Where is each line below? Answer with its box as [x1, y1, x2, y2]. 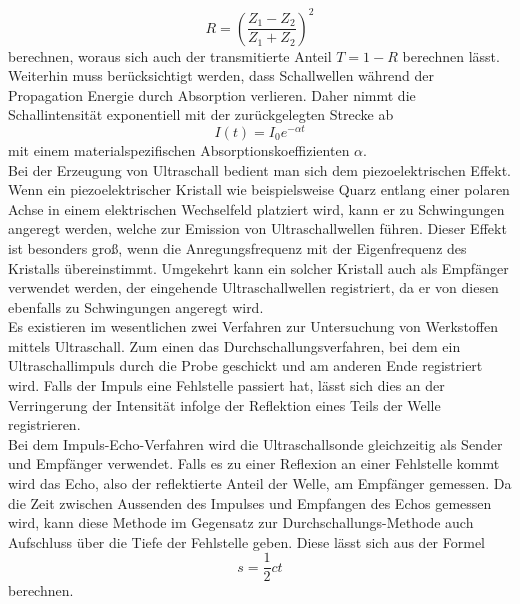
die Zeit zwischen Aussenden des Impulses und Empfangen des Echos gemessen [8, 492, 492, 513]
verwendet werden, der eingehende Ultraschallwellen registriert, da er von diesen [8, 277, 499, 298]
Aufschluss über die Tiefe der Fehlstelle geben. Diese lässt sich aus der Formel [8, 531, 485, 552]
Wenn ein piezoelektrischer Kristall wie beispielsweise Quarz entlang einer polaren [8, 179, 510, 200]
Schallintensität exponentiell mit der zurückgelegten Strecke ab [8, 104, 394, 125]
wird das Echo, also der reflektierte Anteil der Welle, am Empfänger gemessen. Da [8, 473, 512, 494]
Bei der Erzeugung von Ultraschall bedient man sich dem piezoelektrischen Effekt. [8, 159, 512, 180]
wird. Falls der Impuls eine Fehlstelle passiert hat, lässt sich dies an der [8, 375, 445, 396]
